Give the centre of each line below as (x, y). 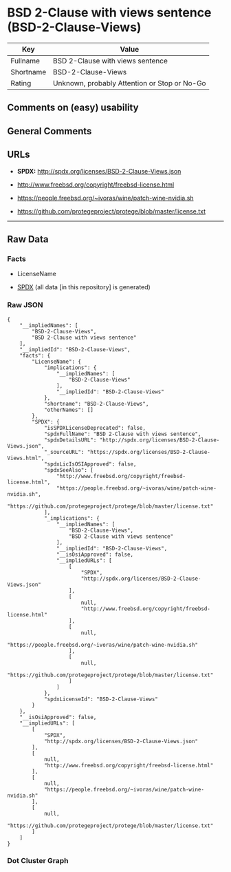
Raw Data (28, 239)
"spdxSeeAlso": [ (69, 470)
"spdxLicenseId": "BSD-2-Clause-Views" (101, 699)
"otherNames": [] (69, 410)
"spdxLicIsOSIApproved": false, (90, 464)
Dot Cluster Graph (38, 861)
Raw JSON (25, 305)
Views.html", (26, 458)
